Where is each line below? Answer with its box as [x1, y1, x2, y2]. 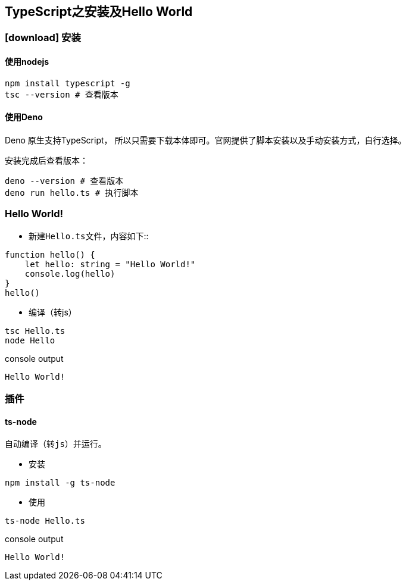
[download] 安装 [5, 32, 81, 44]
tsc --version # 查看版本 [5, 89, 118, 99]
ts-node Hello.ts [5, 516, 85, 526]
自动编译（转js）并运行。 [5, 439, 107, 449]
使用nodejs [5, 57, 49, 67]
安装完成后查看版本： [5, 155, 88, 165]
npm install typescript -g [5, 78, 130, 88]
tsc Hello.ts [5, 326, 65, 336]
